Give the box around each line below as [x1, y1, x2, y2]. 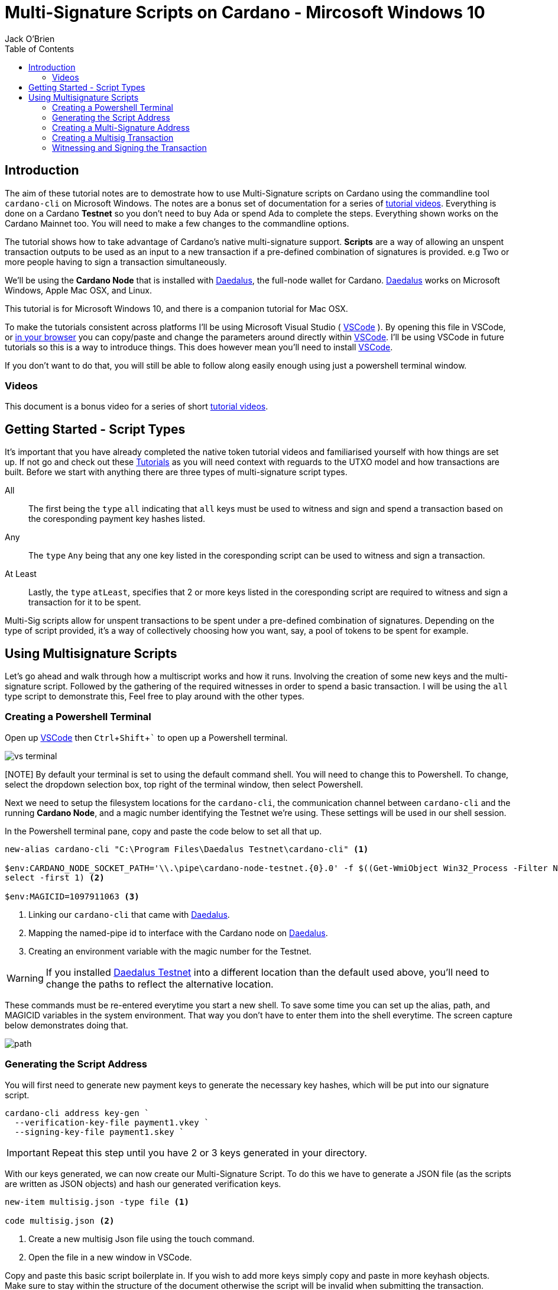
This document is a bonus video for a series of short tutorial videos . [5, 401, 268, 412]
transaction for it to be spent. [28, 597, 141, 608]
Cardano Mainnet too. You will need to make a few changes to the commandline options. [5, 218, 349, 228]
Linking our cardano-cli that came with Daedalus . [28, 909, 230, 920]
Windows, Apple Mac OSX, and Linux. [5, 285, 152, 295]
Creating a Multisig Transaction [52, 132, 174, 143]
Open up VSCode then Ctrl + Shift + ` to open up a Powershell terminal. [5, 732, 288, 743]
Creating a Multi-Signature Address [52, 122, 190, 133]
